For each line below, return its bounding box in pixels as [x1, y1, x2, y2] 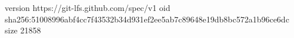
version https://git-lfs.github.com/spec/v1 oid [5, 2, 171, 13]
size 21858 [5, 24, 41, 36]
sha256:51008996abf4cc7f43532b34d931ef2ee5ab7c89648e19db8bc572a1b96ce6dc [5, 13, 289, 25]
